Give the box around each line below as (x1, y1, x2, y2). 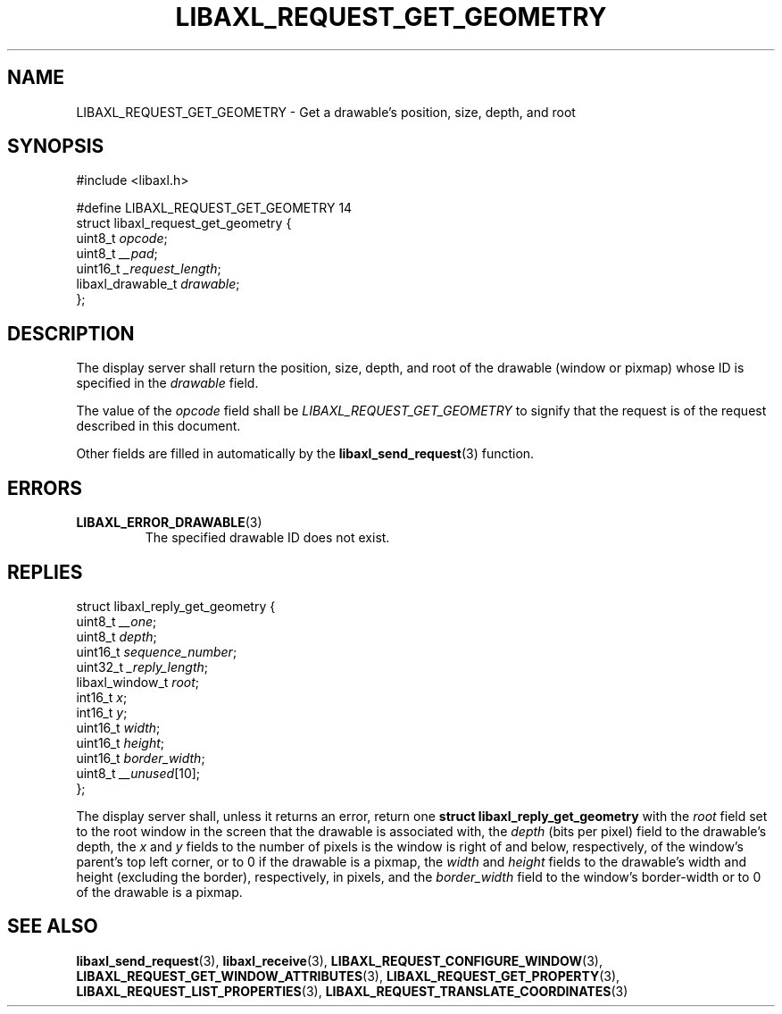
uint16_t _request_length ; (76, 261, 221, 277)
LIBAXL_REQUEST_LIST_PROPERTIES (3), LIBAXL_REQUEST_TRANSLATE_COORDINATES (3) (76, 983, 628, 999)
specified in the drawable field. (76, 375, 259, 391)
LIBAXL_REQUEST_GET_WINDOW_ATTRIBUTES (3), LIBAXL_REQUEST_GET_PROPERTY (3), (76, 968, 620, 984)
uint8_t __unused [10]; (76, 765, 201, 781)
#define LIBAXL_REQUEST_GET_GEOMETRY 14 (76, 200, 353, 216)
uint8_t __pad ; (76, 246, 158, 262)
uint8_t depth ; (76, 628, 157, 644)
